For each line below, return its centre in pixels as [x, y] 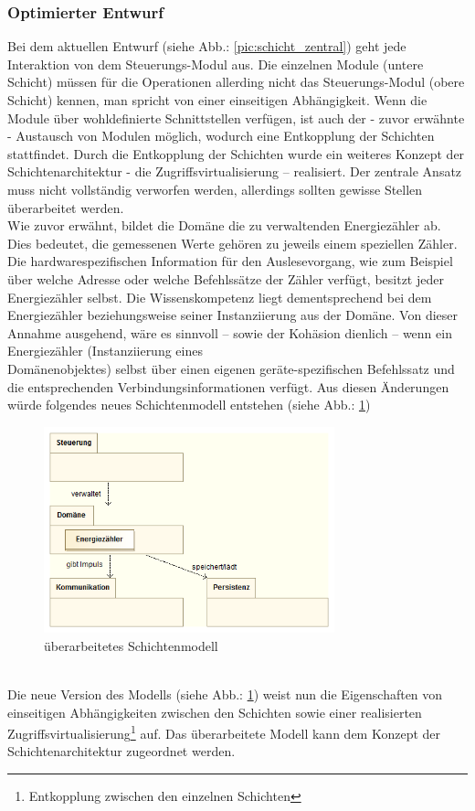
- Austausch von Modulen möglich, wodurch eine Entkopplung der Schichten [221, 136]
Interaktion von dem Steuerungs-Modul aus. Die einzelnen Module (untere [216, 64]
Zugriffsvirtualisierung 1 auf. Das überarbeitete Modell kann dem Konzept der [224, 732]
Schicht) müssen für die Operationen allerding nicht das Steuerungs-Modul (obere [236, 82]
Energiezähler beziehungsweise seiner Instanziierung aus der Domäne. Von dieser [233, 315]
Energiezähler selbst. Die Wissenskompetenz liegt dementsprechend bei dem [220, 297]
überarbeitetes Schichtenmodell [131, 645]
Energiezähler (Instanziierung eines [105, 351]
